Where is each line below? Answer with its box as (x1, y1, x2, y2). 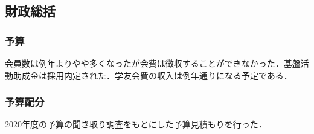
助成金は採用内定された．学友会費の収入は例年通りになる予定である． (13, 69, 292, 81)
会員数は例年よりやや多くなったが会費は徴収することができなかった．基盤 (5, 57, 301, 69)
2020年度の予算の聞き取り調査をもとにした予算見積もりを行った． (5, 118, 267, 130)
